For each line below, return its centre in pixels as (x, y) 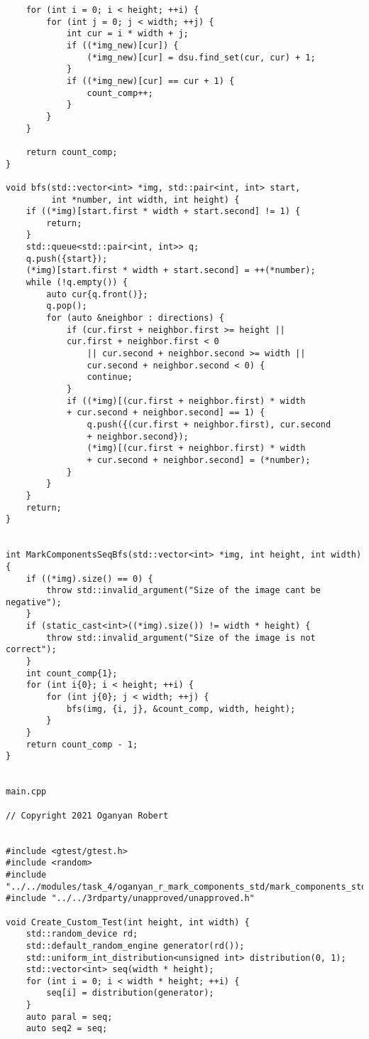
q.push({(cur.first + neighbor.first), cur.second (209, 424)
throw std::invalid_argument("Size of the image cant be (183, 591)
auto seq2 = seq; (67, 1029)
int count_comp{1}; (72, 673)
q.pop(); (67, 306)
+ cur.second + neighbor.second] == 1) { (166, 413)
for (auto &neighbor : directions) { (135, 318)
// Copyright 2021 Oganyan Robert (87, 815)
